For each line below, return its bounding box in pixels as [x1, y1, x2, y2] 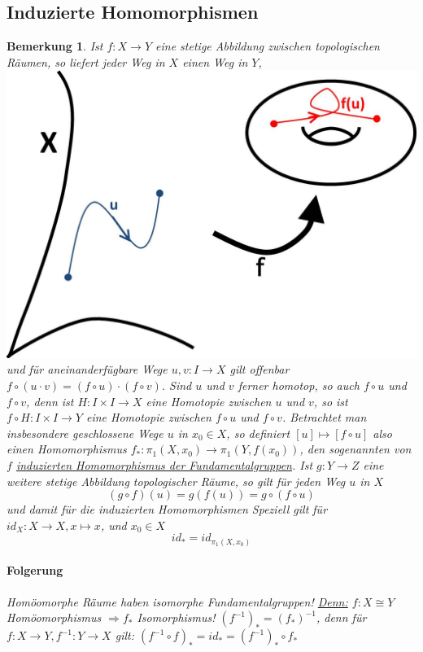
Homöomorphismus [7, 609, 102, 626]
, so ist [313, 392, 348, 409]
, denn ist [26, 392, 74, 409]
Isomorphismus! [137, 609, 216, 626]
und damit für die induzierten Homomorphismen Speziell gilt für [7, 501, 328, 518]
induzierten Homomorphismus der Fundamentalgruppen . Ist [15, 456, 313, 473]
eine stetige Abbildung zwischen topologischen [155, 37, 380, 55]
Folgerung [7, 562, 63, 579]
